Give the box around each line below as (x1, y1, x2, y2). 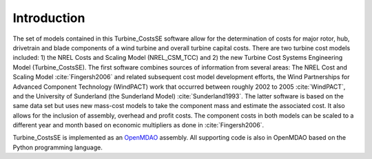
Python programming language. (12, 143, 103, 151)
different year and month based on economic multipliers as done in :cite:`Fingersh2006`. (12, 121, 265, 129)
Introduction (12, 10, 85, 25)
